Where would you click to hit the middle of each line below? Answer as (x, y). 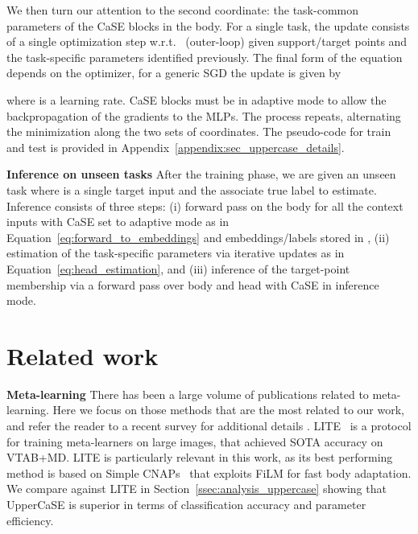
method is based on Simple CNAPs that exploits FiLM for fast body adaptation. (209, 472)
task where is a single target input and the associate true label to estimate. (192, 189)
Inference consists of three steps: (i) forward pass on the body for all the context (205, 205)
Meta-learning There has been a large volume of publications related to (188, 394)
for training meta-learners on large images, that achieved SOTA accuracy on (195, 441)
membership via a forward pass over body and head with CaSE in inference (193, 284)
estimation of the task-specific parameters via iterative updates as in (176, 253)
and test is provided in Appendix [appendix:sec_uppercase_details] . (176, 147)
